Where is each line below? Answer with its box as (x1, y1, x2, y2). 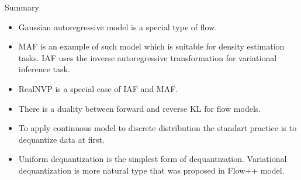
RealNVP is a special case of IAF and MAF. (18, 82, 178, 94)
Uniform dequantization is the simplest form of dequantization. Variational (18, 153, 287, 165)
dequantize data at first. (18, 133, 105, 145)
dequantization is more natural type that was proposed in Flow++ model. (18, 164, 285, 176)
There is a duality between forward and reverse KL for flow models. (18, 102, 261, 114)
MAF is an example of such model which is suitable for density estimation (18, 40, 285, 52)
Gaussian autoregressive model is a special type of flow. (18, 20, 217, 33)
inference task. (18, 63, 70, 75)
